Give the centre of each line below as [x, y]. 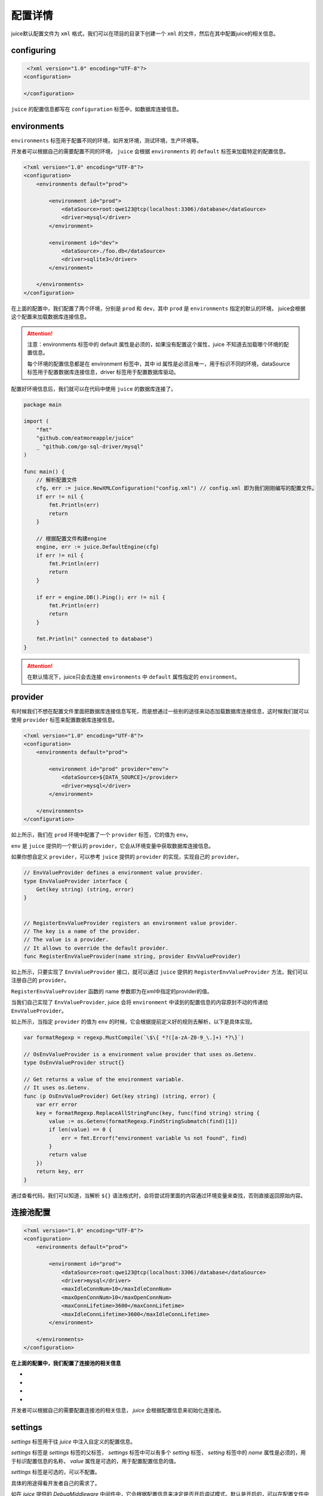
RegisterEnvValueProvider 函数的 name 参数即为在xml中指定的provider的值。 [112, 991]
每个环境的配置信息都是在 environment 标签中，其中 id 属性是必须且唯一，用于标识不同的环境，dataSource [159, 364]
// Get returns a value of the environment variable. [104, 1079]
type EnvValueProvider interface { [76, 881]
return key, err [60, 1172]
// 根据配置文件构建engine [71, 538]
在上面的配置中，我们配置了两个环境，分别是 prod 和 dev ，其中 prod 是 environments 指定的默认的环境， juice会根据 [158, 308]
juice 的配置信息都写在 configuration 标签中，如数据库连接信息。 [96, 109]
